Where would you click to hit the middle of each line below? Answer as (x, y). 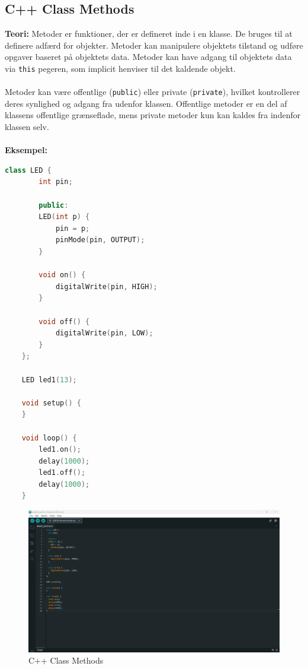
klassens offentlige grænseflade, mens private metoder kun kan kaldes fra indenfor (153, 115)
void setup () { (51, 403)
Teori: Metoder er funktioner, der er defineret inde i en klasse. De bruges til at (149, 34)
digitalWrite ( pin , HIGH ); (106, 286)
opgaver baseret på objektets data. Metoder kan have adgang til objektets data (148, 57)
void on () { (62, 275)
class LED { (28, 170)
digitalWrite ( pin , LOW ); (104, 333)
